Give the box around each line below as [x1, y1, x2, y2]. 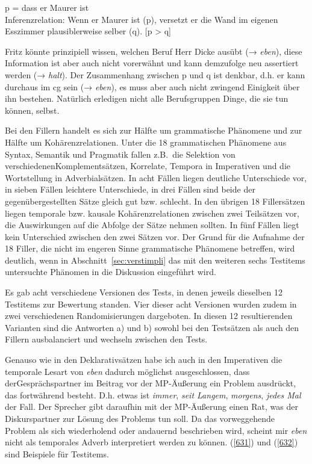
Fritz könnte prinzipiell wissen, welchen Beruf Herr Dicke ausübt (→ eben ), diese [5, 45, 302, 57]
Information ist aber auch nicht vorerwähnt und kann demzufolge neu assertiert [5, 57, 299, 69]
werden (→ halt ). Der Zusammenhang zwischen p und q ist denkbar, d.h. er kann [5, 68, 305, 81]
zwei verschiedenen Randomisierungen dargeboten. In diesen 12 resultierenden [5, 309, 293, 322]
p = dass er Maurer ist [5, 1, 89, 13]
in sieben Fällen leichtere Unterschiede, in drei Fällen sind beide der [5, 183, 255, 196]
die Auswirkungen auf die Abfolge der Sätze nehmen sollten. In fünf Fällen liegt [5, 218, 299, 231]
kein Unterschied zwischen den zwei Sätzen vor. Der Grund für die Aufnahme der [5, 230, 305, 243]
